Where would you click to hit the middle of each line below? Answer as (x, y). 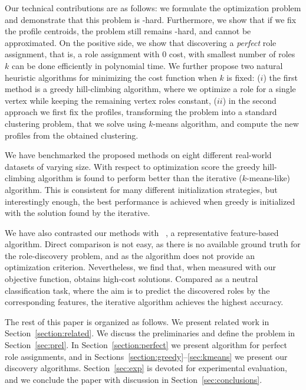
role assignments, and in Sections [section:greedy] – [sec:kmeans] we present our (146, 356)
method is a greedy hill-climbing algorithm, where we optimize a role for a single (150, 89)
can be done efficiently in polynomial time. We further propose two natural (147, 65)
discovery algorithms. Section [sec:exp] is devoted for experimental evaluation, (146, 368)
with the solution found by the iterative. (78, 213)
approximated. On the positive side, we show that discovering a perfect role (141, 42)
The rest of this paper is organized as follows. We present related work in (137, 321)
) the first (280, 77)
